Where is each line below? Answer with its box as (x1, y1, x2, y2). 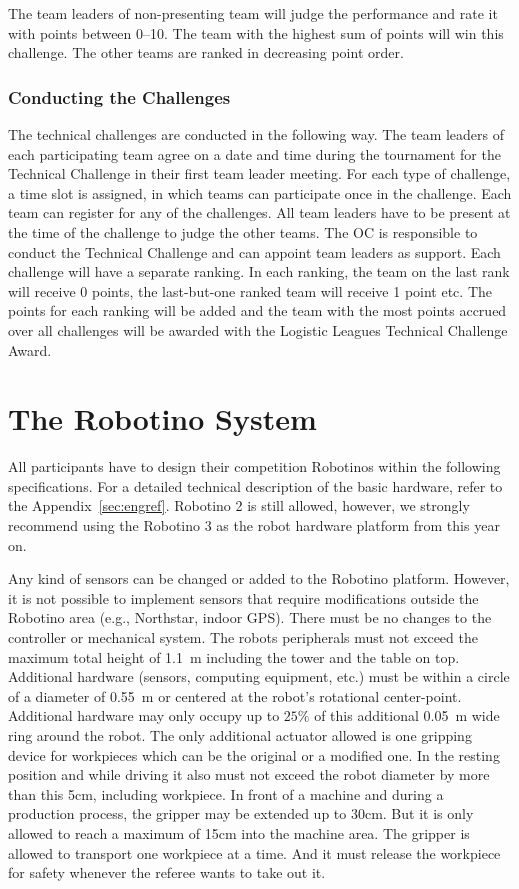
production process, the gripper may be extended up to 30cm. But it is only (8, 803, 474, 824)
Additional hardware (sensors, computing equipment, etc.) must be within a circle (8, 666, 510, 687)
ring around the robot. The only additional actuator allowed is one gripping (8, 724, 472, 745)
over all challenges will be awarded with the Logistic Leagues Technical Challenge (8, 319, 508, 340)
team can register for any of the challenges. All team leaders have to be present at (8, 202, 511, 223)
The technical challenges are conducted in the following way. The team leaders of (8, 124, 505, 144)
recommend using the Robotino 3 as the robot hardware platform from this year (8, 515, 500, 536)
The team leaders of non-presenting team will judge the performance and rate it (8, 3, 498, 23)
